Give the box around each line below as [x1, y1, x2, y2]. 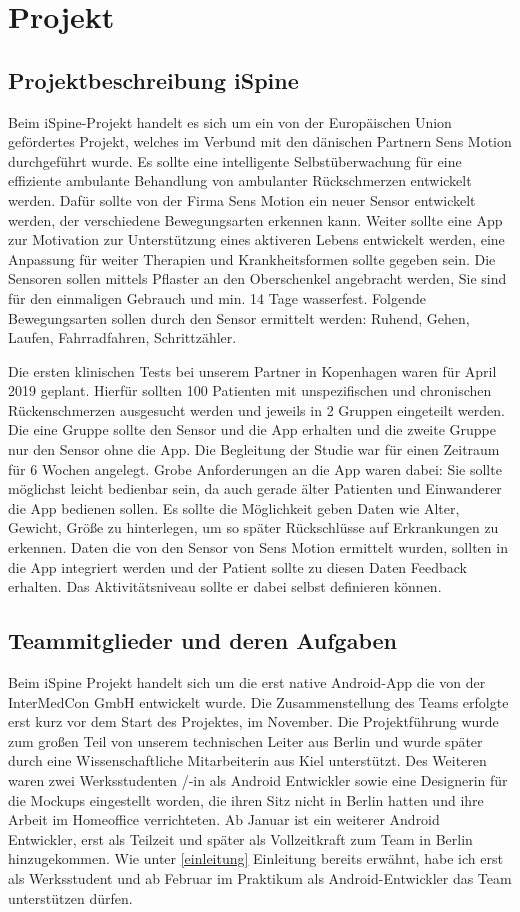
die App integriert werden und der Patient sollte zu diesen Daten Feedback [8, 556, 468, 577]
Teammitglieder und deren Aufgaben [8, 625, 397, 656]
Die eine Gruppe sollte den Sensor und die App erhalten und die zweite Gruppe [8, 419, 497, 440]
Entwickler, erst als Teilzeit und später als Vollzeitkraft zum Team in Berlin [8, 828, 473, 849]
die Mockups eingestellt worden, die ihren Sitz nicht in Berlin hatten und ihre [8, 789, 484, 810]
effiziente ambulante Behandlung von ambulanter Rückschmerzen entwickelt [8, 170, 472, 191]
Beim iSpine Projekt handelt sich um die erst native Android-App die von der [8, 672, 486, 693]
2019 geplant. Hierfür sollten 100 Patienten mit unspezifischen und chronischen [8, 380, 492, 401]
